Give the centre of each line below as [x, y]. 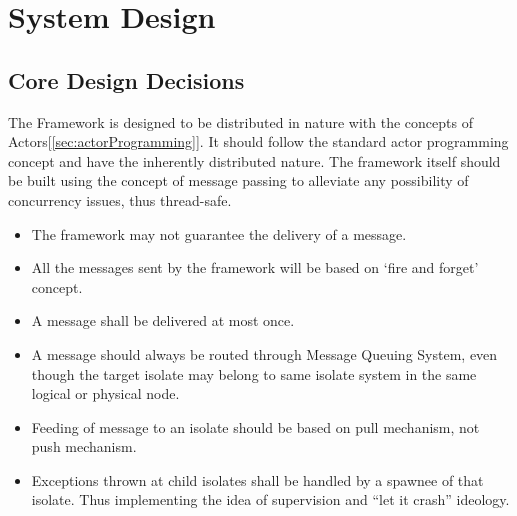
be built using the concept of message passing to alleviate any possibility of [238, 180]
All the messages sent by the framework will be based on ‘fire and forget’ [255, 267]
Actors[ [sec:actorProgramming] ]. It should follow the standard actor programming [258, 141]
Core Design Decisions [126, 79]
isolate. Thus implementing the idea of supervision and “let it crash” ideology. [270, 499]
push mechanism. [84, 446]
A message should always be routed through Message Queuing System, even [264, 353]
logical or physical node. [105, 393]
